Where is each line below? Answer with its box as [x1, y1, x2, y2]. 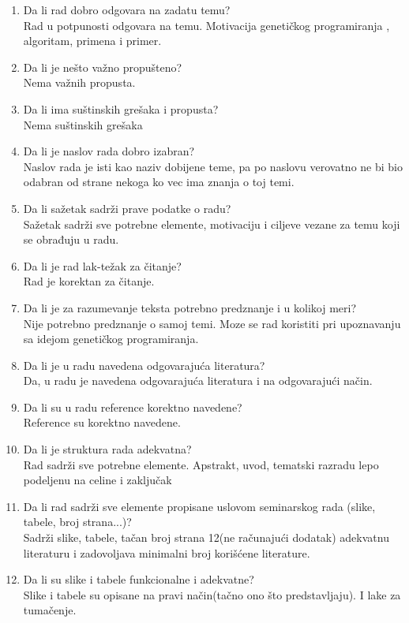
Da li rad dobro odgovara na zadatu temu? [23, 2, 231, 17]
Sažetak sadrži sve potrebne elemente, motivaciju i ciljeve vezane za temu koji [23, 215, 400, 232]
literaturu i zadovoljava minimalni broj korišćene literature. [23, 544, 310, 561]
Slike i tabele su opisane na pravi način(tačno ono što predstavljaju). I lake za [23, 586, 401, 602]
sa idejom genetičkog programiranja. [23, 330, 199, 347]
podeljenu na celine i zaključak [23, 472, 172, 488]
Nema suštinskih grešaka [23, 116, 143, 132]
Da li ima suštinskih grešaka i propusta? [23, 100, 219, 117]
